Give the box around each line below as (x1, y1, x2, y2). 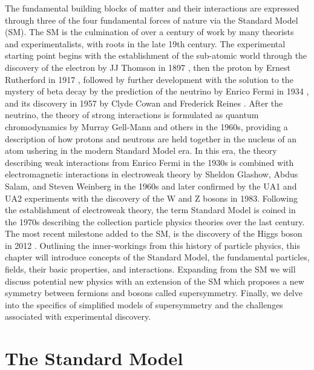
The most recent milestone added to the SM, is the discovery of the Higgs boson (5, 227, 303, 240)
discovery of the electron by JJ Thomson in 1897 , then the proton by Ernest (5, 61, 290, 73)
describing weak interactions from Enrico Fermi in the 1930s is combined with (5, 156, 294, 168)
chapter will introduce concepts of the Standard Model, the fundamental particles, (5, 251, 310, 263)
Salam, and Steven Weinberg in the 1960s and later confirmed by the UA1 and (5, 179, 297, 192)
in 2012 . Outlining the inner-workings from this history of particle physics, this (5, 239, 300, 251)
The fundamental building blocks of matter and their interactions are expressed (5, 2, 299, 14)
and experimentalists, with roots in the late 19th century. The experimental (5, 37, 286, 50)
